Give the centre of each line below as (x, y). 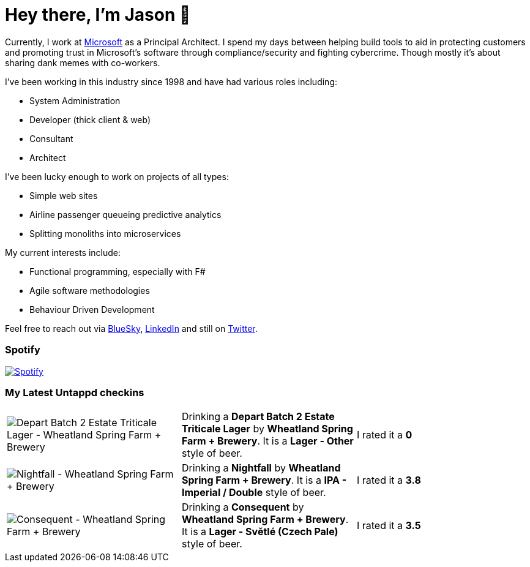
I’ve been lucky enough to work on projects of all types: (117, 176)
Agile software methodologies (90, 290)
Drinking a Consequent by (243, 507)
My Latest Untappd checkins (75, 392)
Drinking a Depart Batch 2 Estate (258, 417)
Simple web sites (64, 195)
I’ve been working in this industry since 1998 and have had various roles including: (171, 81)
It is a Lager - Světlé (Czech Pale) (260, 532)
